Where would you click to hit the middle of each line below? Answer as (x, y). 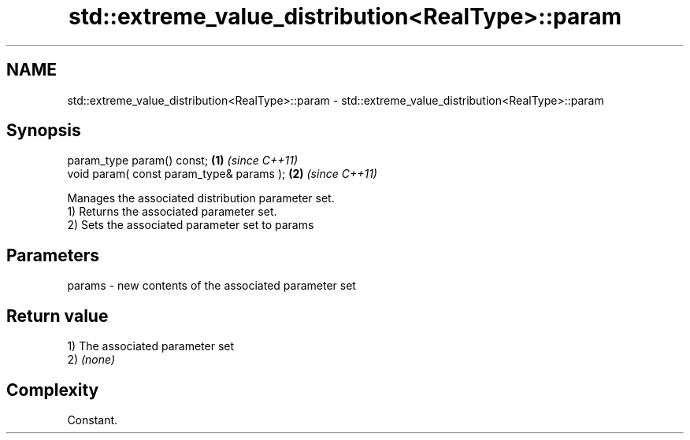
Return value (57, 316)
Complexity (53, 390)
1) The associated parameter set (151, 346)
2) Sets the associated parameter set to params (191, 225)
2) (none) (91, 360)
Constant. (93, 420)
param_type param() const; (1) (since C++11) (183, 161)
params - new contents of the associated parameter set (211, 286)
